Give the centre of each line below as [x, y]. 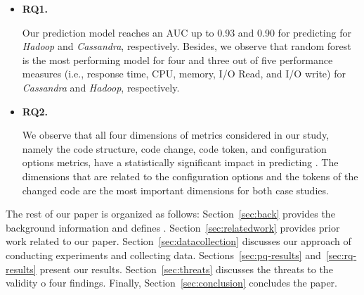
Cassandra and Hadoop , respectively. [101, 87]
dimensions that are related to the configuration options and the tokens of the [190, 176]
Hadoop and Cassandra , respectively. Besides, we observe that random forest [187, 46]
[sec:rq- [341, 255]
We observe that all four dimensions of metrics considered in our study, [176, 135]
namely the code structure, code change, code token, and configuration [174, 148]
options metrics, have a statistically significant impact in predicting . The [180, 162]
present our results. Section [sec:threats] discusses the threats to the [186, 269]
